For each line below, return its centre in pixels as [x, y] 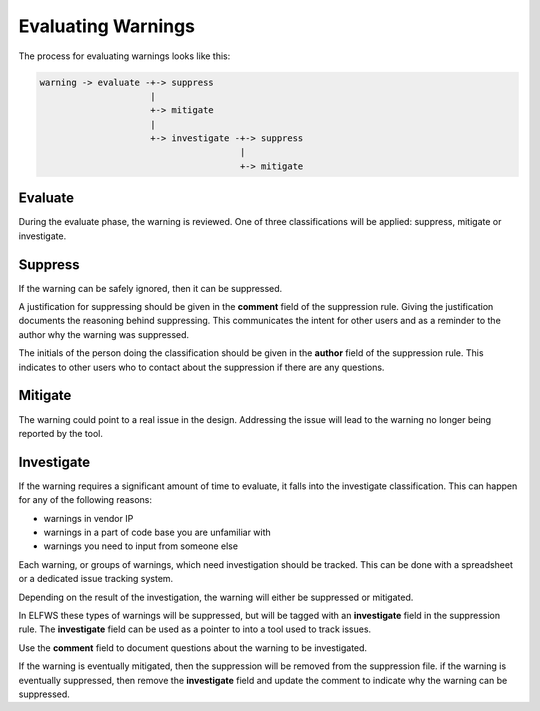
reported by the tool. [61, 433]
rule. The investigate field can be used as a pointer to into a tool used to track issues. [195, 629]
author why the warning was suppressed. [104, 334]
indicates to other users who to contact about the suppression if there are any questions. [201, 367]
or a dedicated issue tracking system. [96, 579]
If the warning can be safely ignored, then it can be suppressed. [150, 288]
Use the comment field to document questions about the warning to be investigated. [193, 647]
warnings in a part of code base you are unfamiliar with [157, 532]
